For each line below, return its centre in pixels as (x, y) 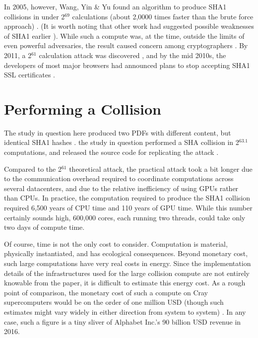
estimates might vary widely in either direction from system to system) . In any (125, 311)
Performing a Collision (83, 108)
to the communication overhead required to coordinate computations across (119, 178)
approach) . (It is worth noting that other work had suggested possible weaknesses (129, 26)
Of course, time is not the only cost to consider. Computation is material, (116, 243)
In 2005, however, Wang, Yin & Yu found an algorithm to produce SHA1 (115, 6)
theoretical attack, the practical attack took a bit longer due (161, 169)
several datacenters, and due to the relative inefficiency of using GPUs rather (121, 188)
